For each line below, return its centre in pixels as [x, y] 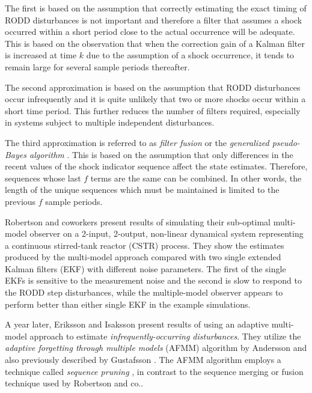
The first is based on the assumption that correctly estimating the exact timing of [156, 8]
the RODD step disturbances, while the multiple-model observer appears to [144, 292]
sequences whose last [43, 178]
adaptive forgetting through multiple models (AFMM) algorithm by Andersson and [156, 348]
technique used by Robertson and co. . [74, 383]
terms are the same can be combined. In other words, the [196, 178]
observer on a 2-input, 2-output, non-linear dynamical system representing [167, 233]
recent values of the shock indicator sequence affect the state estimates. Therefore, [156, 166]
